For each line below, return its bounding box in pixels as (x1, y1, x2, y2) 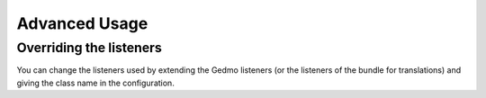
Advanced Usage (16, 13, 148, 33)
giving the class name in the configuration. (16, 77, 175, 88)
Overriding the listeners (16, 40, 162, 56)
